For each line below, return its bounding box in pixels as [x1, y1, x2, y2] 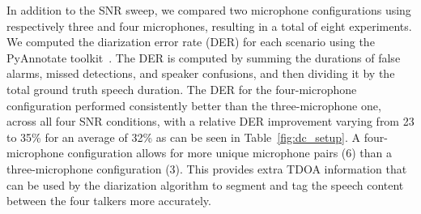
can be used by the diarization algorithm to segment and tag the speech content [6, 176, 404, 193]
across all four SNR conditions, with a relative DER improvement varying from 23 [6, 113, 415, 130]
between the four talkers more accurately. [6, 192, 211, 209]
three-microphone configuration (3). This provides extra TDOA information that [6, 160, 407, 177]
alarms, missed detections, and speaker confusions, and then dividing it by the [6, 65, 395, 82]
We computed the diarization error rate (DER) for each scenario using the [6, 33, 375, 50]
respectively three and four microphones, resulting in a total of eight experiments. [6, 17, 412, 34]
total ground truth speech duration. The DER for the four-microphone [6, 80, 357, 97]
